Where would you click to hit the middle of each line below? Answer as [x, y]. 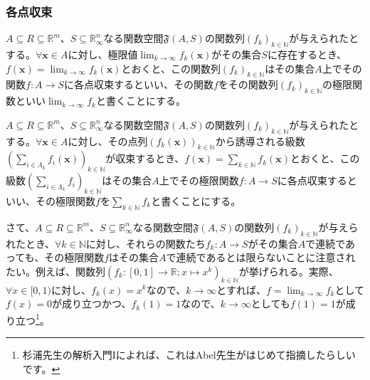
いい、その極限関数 [51, 200]
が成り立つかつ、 [92, 304]
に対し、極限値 [103, 54]
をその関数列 [248, 84]
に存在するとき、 [307, 54]
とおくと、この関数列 [171, 68]
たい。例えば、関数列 [55, 271]
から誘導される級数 [260, 141]
